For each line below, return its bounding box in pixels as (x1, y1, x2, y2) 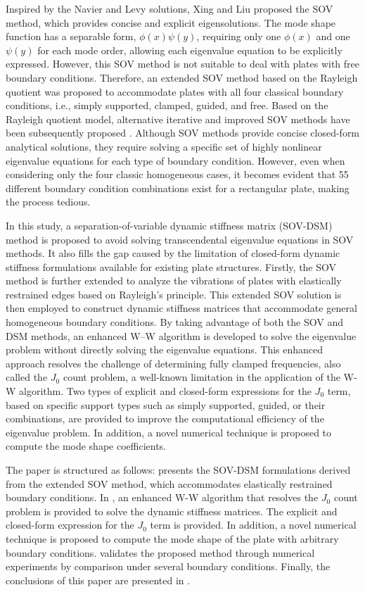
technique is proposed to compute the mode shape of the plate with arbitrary (6, 531, 339, 546)
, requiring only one (196, 29, 281, 44)
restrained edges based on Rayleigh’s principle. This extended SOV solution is (6, 286, 342, 301)
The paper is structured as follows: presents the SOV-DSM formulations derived (6, 462, 351, 477)
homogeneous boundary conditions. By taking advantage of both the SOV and (6, 315, 343, 329)
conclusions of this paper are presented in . (6, 572, 191, 587)
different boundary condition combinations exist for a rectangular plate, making (6, 180, 350, 195)
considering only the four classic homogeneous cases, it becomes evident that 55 (6, 167, 349, 182)
